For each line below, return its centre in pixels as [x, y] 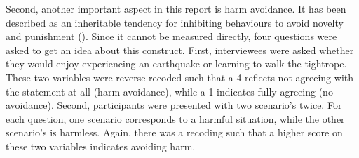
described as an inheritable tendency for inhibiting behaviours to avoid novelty [175, 22]
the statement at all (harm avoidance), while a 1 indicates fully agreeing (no [169, 91]
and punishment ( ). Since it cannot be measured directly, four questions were [171, 36]
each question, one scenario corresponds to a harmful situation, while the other [175, 118]
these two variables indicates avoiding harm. [101, 146]
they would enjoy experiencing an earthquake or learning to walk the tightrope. [176, 64]
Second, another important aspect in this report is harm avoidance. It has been [176, 8]
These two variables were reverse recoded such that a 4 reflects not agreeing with [180, 77]
